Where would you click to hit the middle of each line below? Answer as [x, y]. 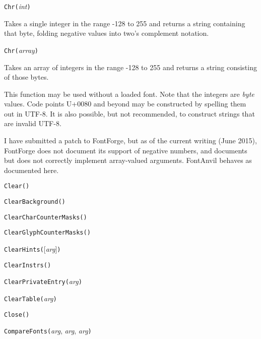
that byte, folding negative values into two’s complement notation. [107, 33]
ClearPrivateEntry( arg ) [43, 281]
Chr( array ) [21, 50]
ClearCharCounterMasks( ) [46, 217]
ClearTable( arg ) [30, 298]
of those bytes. [26, 77]
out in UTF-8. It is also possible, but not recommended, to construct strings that [129, 113]
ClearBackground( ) [35, 202]
